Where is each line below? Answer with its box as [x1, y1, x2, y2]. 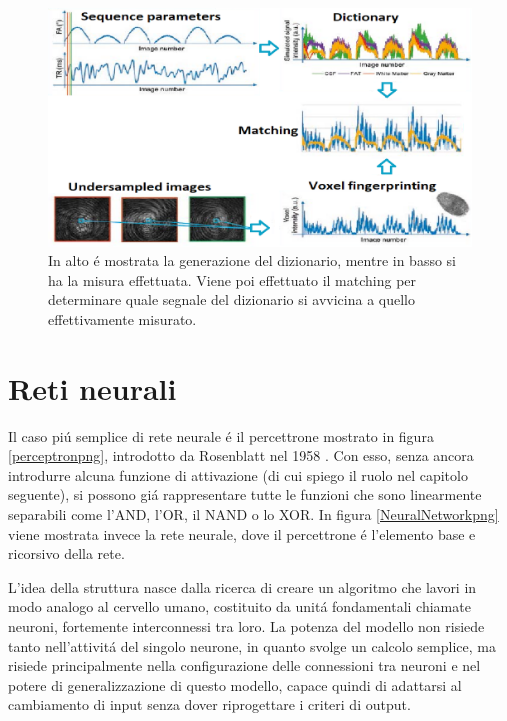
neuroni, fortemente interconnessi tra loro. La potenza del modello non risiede [8, 615, 485, 636]
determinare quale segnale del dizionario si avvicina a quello [48, 289, 415, 310]
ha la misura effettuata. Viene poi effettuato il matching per [48, 269, 417, 290]
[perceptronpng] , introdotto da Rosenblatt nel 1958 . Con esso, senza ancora [8, 445, 474, 466]
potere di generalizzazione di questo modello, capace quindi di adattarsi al [8, 674, 462, 695]
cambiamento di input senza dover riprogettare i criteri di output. [8, 694, 411, 715]
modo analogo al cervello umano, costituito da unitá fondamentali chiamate [8, 596, 471, 617]
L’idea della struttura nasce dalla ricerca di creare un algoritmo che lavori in [8, 576, 477, 597]
